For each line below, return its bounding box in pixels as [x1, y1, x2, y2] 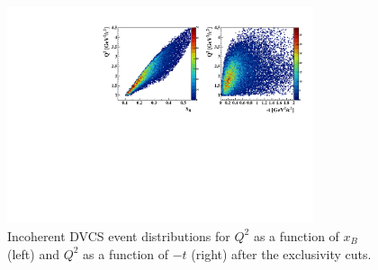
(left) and [7, 244, 59, 263]
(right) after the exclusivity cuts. [191, 244, 372, 263]
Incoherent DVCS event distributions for [7, 226, 230, 245]
